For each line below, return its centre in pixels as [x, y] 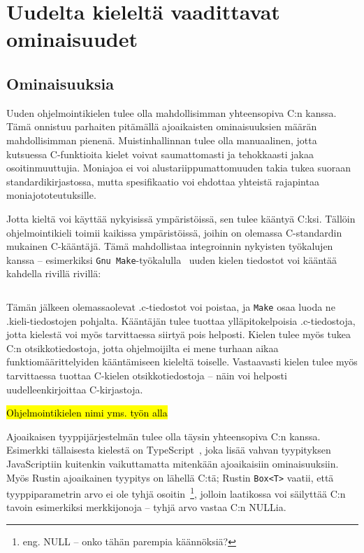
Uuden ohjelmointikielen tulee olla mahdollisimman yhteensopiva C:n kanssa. [172, 112]
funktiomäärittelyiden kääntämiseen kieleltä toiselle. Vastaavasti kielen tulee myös [182, 362]
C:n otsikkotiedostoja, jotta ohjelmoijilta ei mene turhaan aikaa [143, 348]
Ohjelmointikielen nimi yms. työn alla [87, 413]
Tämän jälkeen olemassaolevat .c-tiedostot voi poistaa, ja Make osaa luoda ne [171, 306]
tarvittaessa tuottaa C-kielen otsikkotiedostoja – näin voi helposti [147, 375]
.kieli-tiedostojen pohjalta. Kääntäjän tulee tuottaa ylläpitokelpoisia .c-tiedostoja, [181, 320]
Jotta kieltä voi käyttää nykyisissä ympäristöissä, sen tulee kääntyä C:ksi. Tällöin [181, 218]
